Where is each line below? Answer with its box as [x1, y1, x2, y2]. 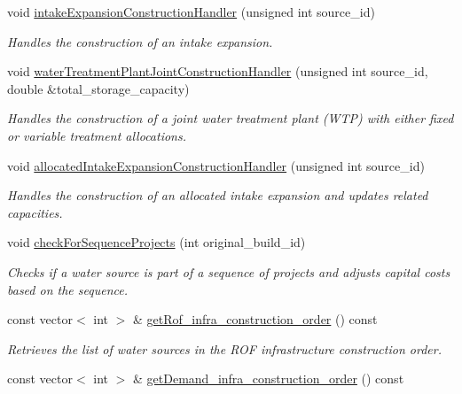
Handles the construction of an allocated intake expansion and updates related [7, 186, 428, 205]
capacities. [7, 203, 63, 221]
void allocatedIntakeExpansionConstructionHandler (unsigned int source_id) [7, 156, 425, 174]
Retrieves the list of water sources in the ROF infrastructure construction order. [7, 339, 442, 358]
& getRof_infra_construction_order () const [133, 310, 378, 328]
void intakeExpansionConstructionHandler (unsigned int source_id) [7, 3, 375, 20]
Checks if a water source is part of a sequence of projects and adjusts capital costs [7, 262, 450, 281]
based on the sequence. [7, 280, 128, 298]
